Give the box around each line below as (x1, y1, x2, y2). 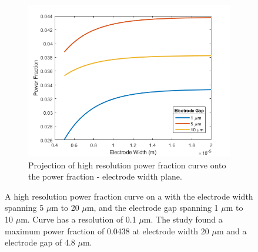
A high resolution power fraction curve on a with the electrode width (5, 190, 253, 202)
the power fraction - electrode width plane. (28, 170, 182, 183)
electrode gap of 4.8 (5, 236, 75, 248)
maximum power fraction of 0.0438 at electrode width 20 (5, 224, 209, 237)
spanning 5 (5, 201, 44, 214)
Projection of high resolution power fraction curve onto (28, 158, 226, 171)
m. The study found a (143, 213, 223, 225)
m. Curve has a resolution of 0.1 (21, 213, 136, 225)
